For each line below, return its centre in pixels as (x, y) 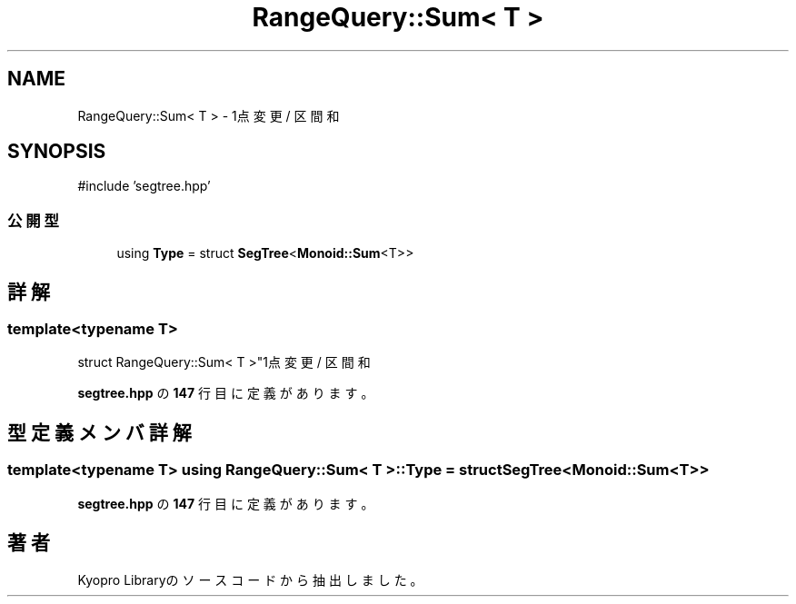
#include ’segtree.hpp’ (144, 186)
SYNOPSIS (57, 152)
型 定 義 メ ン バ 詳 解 (99, 432)
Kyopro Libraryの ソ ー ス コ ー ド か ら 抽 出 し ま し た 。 (250, 580)
